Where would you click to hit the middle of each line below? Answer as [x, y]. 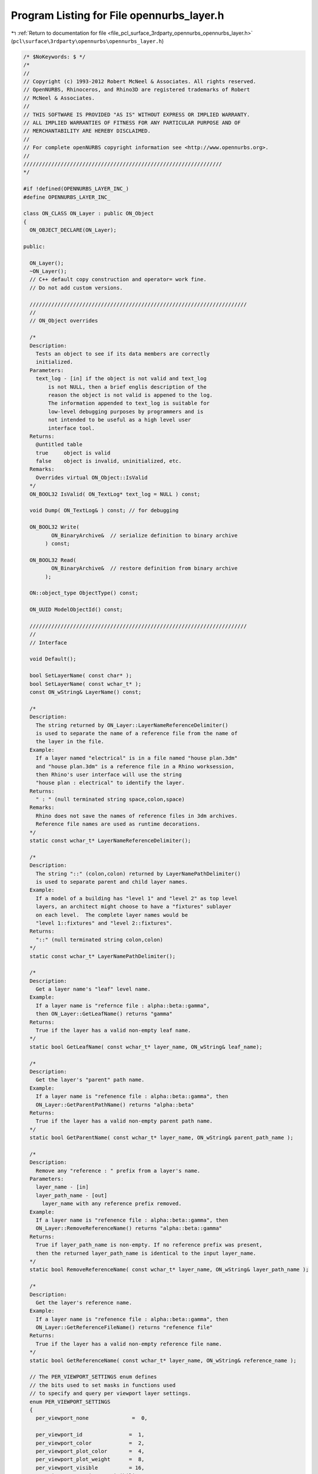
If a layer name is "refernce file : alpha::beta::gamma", [123, 1006]
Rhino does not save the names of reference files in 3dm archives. [137, 816]
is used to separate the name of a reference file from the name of [137, 733]
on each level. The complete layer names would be [112, 915]
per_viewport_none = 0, [92, 1418]
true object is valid [73, 453]
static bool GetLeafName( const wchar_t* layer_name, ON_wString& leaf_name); [146, 1047]
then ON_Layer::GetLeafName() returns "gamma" [104, 1014]
